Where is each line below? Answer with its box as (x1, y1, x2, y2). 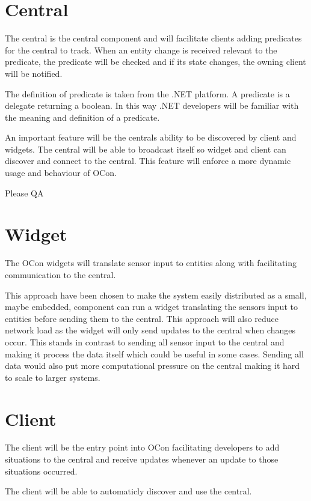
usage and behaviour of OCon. (5, 166, 117, 179)
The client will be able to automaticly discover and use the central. (5, 485, 252, 497)
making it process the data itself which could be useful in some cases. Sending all (5, 347, 304, 360)
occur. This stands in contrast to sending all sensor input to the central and (5, 335, 285, 348)
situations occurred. (5, 464, 78, 477)
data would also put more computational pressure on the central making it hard (5, 359, 300, 372)
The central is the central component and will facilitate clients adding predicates (5, 32, 302, 44)
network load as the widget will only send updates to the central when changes (5, 324, 295, 336)
